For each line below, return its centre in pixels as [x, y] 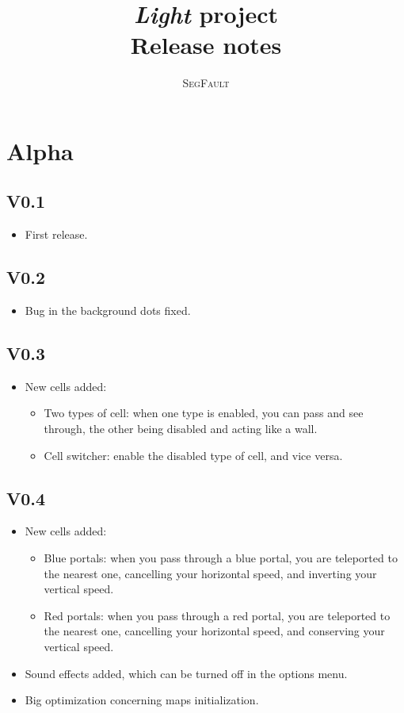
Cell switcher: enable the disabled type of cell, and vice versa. [193, 455]
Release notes [206, 45]
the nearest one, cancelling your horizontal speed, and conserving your [214, 631]
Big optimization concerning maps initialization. [142, 700]
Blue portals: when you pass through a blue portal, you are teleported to [221, 558]
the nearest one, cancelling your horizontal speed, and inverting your [210, 573]
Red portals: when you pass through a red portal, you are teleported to [217, 615]
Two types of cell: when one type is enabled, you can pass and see [204, 413]
